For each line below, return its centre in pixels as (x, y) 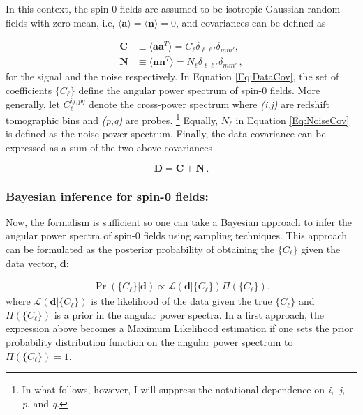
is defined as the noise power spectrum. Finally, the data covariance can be (166, 134)
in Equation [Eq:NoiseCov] (292, 120)
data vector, (31, 263)
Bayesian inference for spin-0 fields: (107, 196)
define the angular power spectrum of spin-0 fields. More (199, 90)
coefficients (29, 90)
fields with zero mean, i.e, (60, 22)
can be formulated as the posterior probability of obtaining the (140, 249)
